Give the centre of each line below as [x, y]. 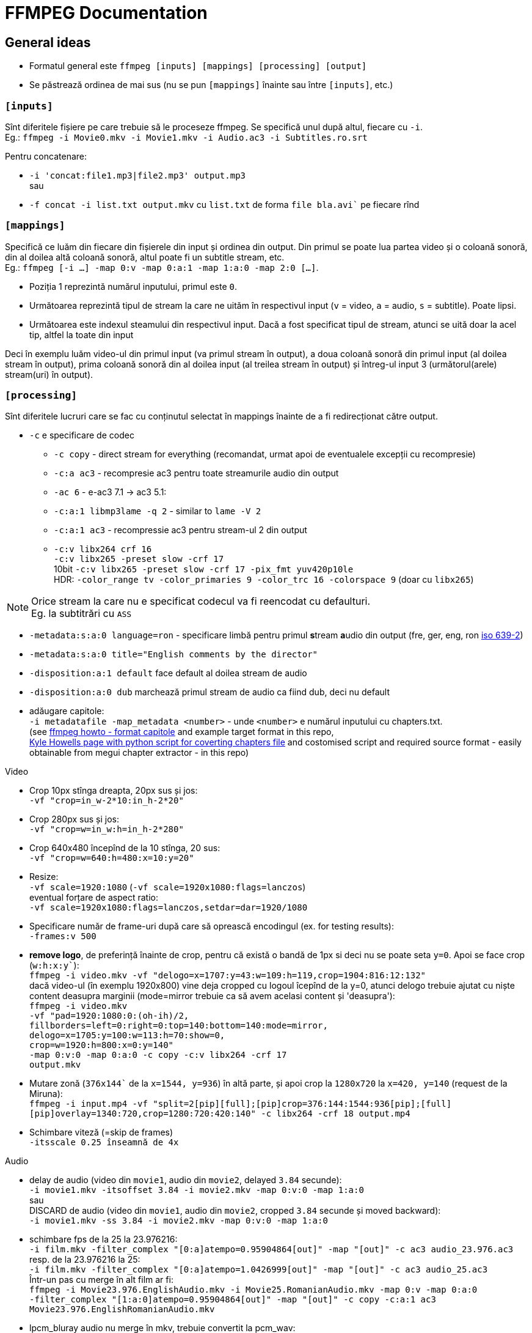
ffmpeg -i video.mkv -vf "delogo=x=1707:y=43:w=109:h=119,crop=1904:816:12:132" [228, 976]
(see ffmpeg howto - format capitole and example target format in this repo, [182, 732]
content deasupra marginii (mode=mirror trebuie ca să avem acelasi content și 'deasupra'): [212, 996]
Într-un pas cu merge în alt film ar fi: [101, 1280]
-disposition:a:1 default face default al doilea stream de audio [168, 673]
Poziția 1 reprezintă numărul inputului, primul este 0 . [133, 286]
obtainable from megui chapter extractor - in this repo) [139, 753]
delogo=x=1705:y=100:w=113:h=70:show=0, [127, 1036]
